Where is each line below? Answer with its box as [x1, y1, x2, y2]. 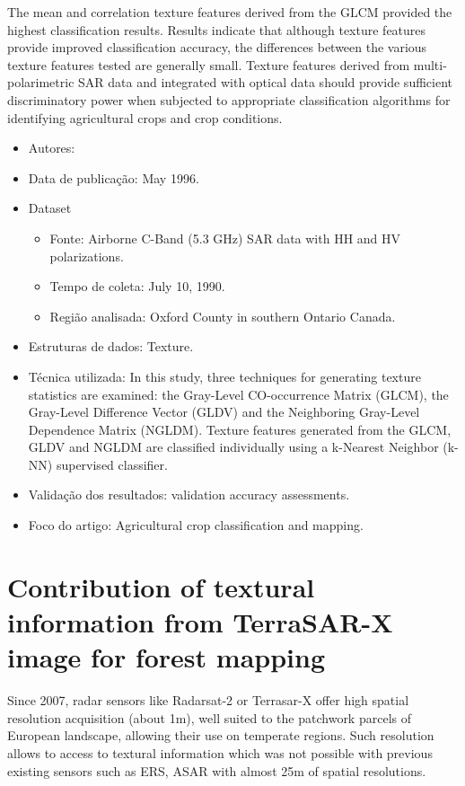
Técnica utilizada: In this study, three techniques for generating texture [28, 367, 421, 385]
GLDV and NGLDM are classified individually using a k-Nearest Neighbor [28, 437, 439, 456]
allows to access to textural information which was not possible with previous [7, 743, 433, 762]
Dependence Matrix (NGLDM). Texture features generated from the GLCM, [28, 419, 452, 438]
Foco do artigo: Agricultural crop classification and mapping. [28, 516, 364, 534]
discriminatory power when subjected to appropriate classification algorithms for [7, 90, 451, 109]
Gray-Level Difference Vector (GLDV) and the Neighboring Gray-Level [28, 402, 420, 421]
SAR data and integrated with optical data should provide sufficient [78, 73, 452, 92]
